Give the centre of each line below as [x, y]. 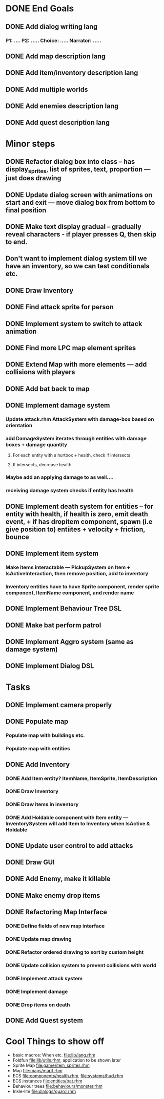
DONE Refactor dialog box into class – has [70, 162]
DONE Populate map [37, 722]
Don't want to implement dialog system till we [76, 259]
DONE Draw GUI [30, 862]
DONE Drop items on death [38, 1005]
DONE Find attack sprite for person [60, 307]
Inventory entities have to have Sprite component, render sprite [82, 586]
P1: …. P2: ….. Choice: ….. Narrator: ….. [53, 41]
